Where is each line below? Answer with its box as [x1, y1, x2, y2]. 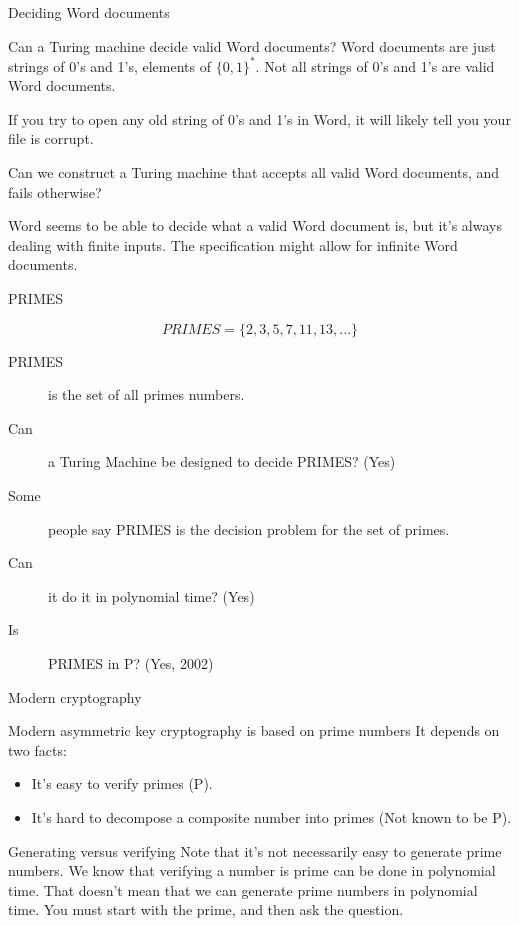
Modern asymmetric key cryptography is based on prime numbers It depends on [8, 720, 500, 741]
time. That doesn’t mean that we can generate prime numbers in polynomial [8, 879, 478, 900]
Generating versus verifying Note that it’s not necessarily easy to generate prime [8, 840, 502, 861]
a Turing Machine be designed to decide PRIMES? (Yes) [48, 451, 396, 472]
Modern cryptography [8, 686, 142, 707]
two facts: [8, 739, 67, 760]
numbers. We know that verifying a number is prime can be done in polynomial [8, 860, 496, 881]
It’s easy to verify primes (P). [31, 773, 213, 794]
